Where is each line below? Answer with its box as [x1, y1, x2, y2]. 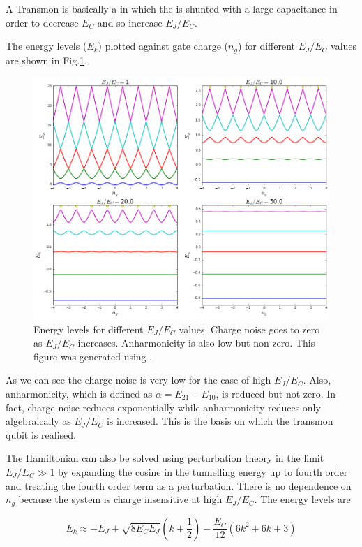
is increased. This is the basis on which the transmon [106, 414, 333, 428]
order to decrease [6, 15, 79, 29]
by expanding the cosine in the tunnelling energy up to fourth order [58, 464, 348, 479]
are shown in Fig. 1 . [6, 52, 87, 67]
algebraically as [6, 414, 71, 428]
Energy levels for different [33, 321, 144, 336]
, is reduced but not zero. [216, 386, 324, 400]
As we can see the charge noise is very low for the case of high [6, 372, 271, 387]
